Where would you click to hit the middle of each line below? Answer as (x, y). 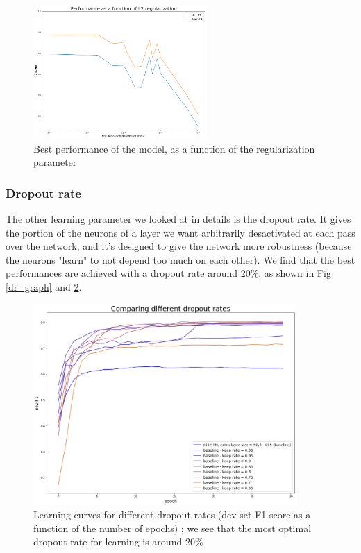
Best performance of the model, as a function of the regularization (174, 148)
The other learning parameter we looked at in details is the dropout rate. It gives (178, 218)
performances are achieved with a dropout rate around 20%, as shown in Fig (168, 273)
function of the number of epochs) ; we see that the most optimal (173, 528)
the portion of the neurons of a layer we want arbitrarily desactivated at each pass (180, 232)
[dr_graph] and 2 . (44, 286)
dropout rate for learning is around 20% (118, 542)
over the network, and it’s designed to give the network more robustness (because (179, 246)
